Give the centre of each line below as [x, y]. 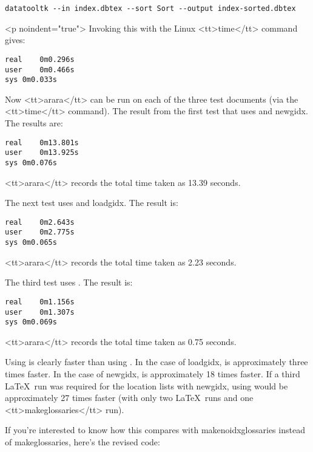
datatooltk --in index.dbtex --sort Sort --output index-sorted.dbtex [150, 9]
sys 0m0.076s [31, 163]
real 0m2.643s [40, 222]
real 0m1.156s [40, 302]
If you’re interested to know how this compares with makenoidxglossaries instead [155, 430]
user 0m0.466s [40, 70]
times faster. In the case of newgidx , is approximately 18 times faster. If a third [153, 374]
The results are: [34, 123]
